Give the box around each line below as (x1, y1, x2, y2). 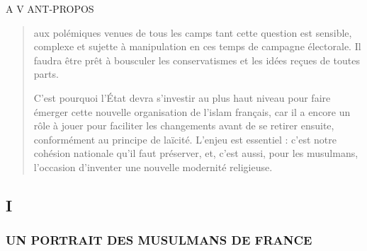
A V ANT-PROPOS (6, 1, 94, 16)
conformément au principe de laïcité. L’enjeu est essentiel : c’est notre (33, 132, 337, 146)
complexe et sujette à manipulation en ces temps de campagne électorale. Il (33, 39, 361, 54)
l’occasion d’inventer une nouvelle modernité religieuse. (33, 159, 273, 174)
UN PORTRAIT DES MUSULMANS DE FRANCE (6, 231, 312, 249)
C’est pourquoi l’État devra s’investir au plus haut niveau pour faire (33, 90, 331, 105)
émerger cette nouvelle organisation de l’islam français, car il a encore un (33, 104, 351, 119)
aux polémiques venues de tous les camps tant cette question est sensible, (33, 25, 352, 40)
